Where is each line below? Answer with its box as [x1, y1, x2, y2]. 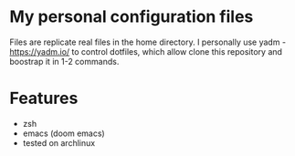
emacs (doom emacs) [22, 128, 105, 139]
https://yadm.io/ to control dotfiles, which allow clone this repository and [9, 46, 283, 57]
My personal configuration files [9, 6, 254, 27]
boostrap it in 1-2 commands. [9, 56, 120, 67]
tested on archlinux [22, 137, 96, 148]
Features [9, 88, 79, 109]
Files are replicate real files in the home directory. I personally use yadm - [9, 36, 286, 47]
